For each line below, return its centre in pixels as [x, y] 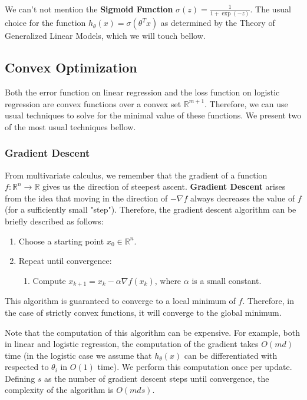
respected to [27, 367]
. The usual [270, 9]
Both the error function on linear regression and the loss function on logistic [142, 92]
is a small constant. [227, 280]
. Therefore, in [268, 301]
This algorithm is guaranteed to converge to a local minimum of [120, 301]
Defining [20, 378]
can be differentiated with [231, 355]
